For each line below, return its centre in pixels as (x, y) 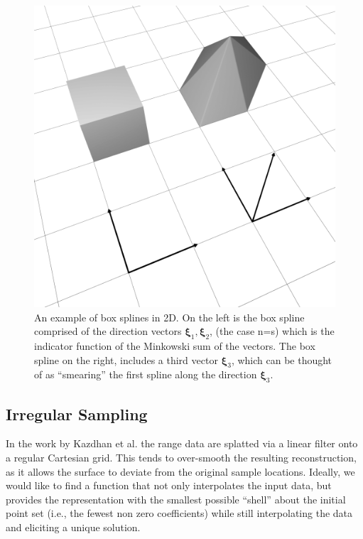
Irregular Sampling (77, 413)
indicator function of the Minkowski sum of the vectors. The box (175, 345)
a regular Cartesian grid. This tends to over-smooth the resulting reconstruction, (181, 457)
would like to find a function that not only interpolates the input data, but (169, 485)
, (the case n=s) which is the (272, 331)
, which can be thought (282, 359)
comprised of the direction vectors (108, 331)
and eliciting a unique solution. (73, 527)
